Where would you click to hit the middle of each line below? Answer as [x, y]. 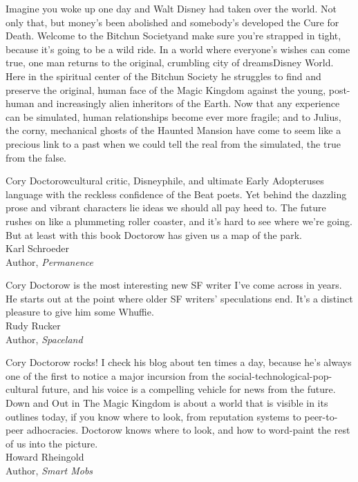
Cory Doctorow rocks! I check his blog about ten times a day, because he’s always [179, 362]
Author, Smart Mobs [49, 470]
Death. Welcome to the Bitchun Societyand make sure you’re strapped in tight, [173, 36]
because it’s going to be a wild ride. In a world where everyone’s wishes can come [178, 49]
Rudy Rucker [33, 326]
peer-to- [321, 416]
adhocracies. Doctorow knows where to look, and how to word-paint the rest [188, 430]
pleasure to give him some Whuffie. [80, 312]
